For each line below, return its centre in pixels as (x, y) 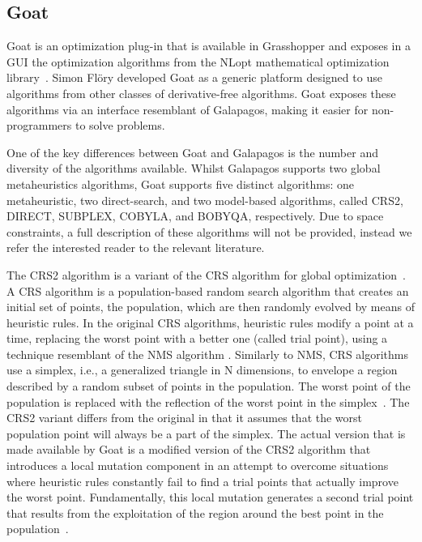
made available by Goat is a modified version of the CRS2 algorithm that (189, 449)
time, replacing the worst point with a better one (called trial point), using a (197, 338)
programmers (39, 125)
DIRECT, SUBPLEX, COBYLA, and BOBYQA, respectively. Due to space (195, 216)
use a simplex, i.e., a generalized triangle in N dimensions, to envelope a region (202, 370)
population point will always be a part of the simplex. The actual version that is (206, 433)
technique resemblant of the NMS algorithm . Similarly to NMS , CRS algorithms (208, 354)
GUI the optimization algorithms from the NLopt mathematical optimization (198, 61)
